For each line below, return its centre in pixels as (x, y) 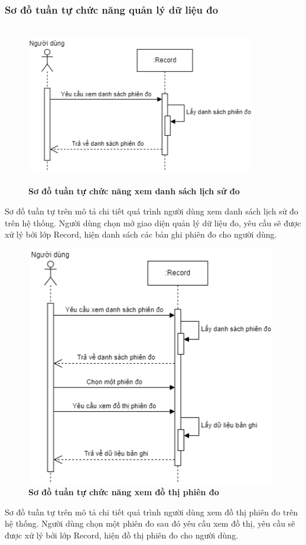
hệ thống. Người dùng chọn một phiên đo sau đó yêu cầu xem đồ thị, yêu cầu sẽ (150, 523)
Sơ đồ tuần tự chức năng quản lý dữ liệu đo (112, 9)
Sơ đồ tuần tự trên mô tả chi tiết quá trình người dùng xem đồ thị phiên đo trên (152, 512)
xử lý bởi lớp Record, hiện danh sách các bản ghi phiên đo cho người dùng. (141, 234)
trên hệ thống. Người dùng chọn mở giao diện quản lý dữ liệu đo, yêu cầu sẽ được (153, 222)
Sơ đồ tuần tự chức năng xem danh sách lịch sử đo (134, 191)
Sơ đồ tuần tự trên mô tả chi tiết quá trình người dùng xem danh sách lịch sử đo (152, 211)
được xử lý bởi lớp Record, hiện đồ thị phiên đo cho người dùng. (122, 535)
